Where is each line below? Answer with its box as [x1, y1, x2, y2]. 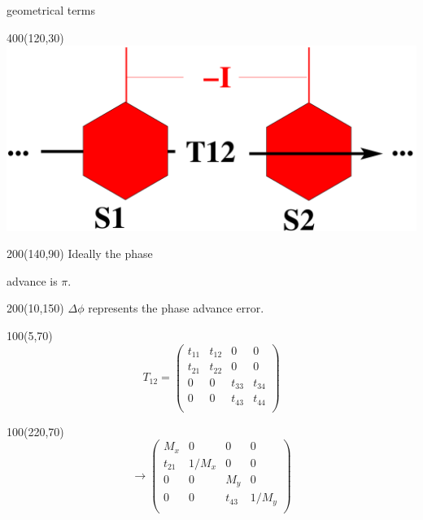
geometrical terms [7, 2, 96, 18]
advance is [7, 272, 58, 289]
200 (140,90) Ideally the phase [7, 245, 153, 262]
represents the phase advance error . [88, 299, 264, 317]
